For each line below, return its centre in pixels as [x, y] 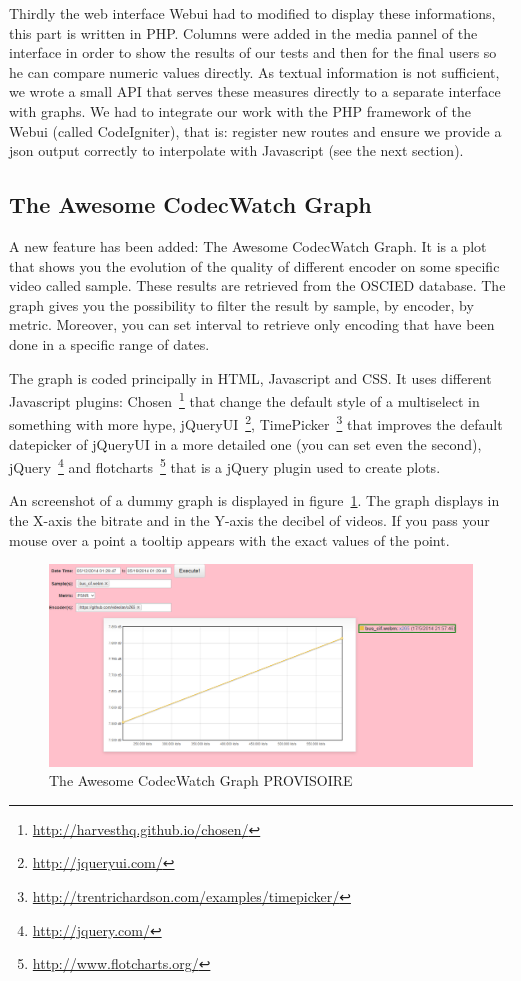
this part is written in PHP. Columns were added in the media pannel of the [243, 32]
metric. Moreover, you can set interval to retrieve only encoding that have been [252, 324]
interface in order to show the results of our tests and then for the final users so [253, 52]
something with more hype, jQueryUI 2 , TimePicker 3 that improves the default [256, 423]
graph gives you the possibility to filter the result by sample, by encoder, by [241, 304]
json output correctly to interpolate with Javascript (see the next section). [236, 150]
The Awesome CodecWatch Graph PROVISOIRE [201, 780]
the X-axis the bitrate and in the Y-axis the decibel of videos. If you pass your [249, 520]
